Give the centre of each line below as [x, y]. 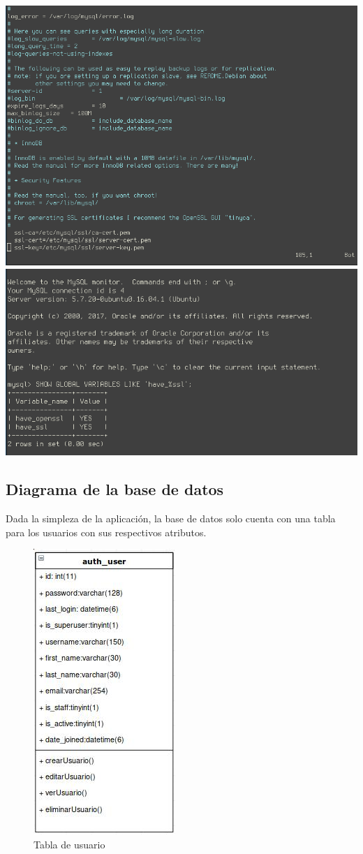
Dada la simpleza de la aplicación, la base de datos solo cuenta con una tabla [171, 518]
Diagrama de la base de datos [115, 489]
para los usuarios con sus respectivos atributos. [106, 532]
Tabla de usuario [69, 845]
